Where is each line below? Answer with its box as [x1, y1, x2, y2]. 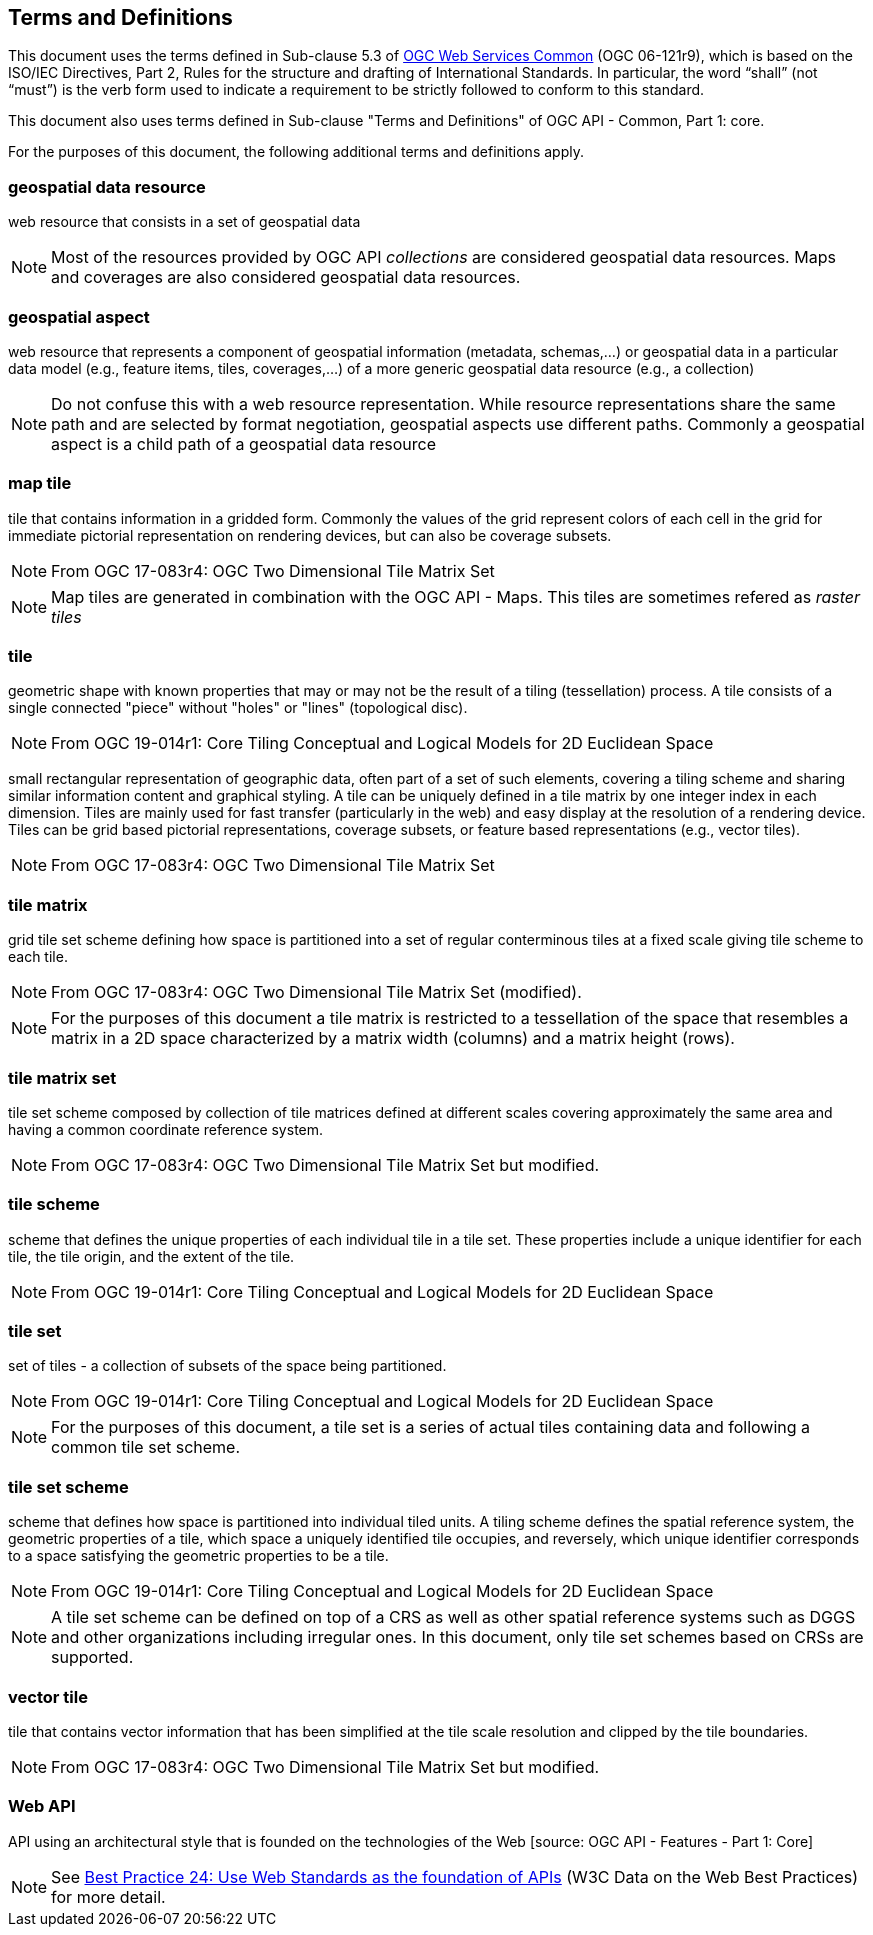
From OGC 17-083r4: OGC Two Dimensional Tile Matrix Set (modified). [51, 982, 582, 1003]
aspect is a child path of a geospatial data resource [51, 433, 437, 454]
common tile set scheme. [51, 1437, 241, 1458]
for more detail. [51, 1886, 166, 1907]
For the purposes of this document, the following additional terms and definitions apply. [8, 143, 584, 161]
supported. [51, 1647, 134, 1668]
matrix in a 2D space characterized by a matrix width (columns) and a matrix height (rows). [51, 1028, 735, 1049]
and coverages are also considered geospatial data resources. [51, 267, 521, 288]
